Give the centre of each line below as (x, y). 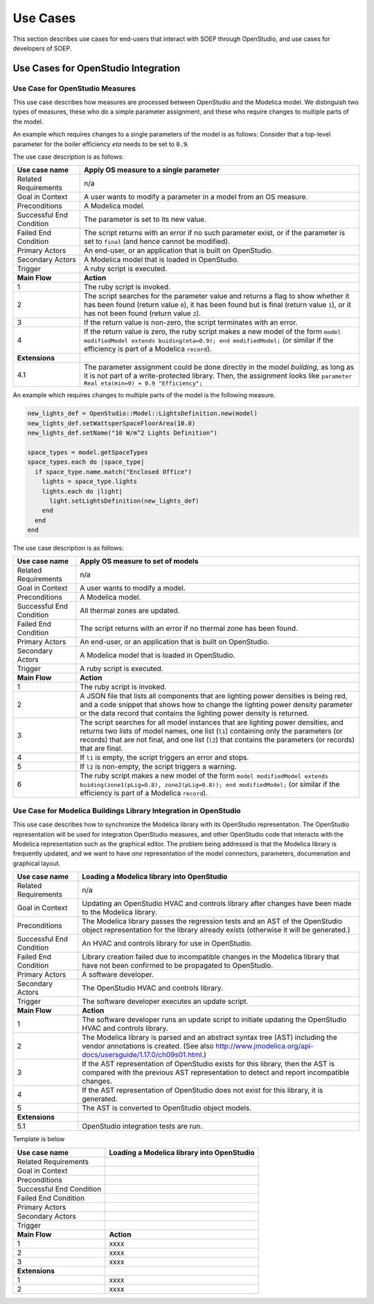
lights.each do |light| (82, 491)
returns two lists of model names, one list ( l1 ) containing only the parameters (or (211, 731)
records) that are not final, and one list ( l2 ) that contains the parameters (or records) (217, 740)
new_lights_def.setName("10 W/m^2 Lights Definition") (122, 433)
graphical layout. (37, 863)
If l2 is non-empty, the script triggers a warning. (158, 767)
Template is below (39, 1139)
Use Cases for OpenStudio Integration (96, 68)
